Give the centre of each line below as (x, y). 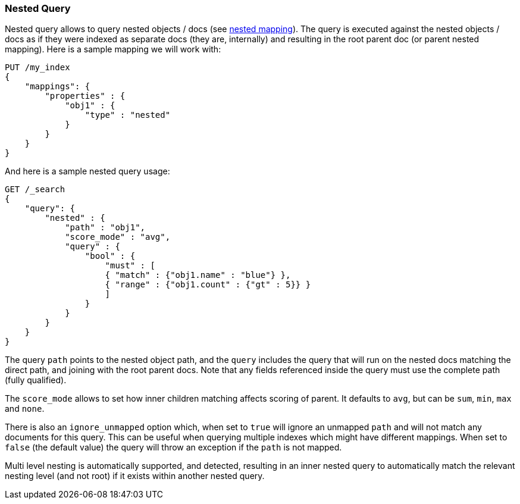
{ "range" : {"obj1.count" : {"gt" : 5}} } (208, 285)
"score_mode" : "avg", (118, 237)
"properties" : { (85, 96)
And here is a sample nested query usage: (87, 171)
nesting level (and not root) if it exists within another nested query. (135, 476)
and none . (25, 409)
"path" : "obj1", (105, 228)
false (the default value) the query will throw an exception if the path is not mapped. (173, 447)
